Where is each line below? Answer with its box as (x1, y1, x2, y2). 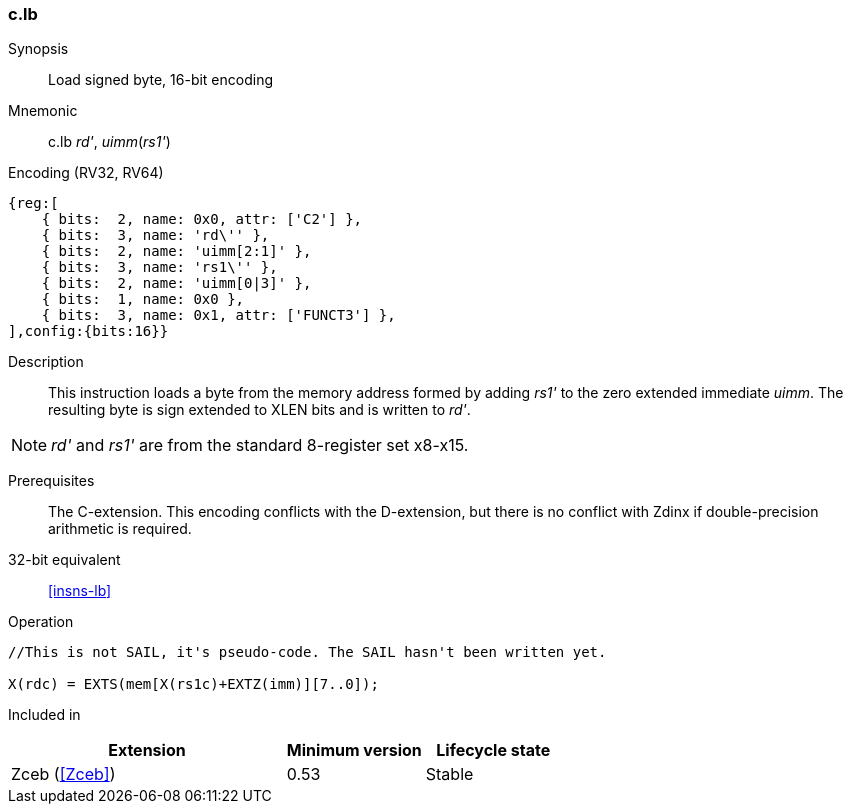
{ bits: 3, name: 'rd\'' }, (41, 227, 270, 244)
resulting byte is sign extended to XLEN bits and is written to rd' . (48, 401, 471, 419)
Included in (8, 706, 81, 724)
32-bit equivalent (8, 551, 121, 569)
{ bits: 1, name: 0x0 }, (41, 291, 245, 308)
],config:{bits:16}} (8, 323, 169, 340)
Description (8, 353, 84, 371)
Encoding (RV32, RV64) (8, 164, 164, 182)
